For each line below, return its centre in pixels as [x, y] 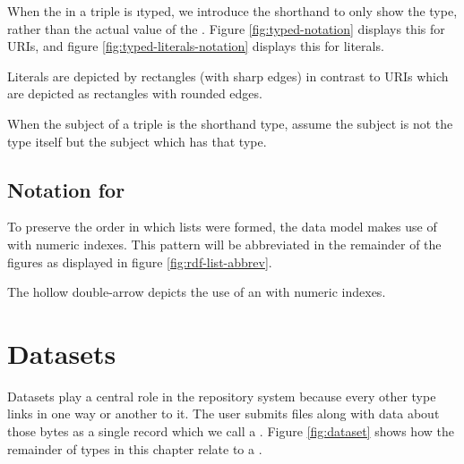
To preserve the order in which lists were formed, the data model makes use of [222, 227]
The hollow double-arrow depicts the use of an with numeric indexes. [197, 292]
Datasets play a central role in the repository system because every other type [222, 396]
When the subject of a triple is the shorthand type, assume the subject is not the [230, 123]
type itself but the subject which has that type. [137, 141]
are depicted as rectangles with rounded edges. [135, 93]
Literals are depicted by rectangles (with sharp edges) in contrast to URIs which [228, 76]
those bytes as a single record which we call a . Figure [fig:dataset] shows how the [231, 431]
